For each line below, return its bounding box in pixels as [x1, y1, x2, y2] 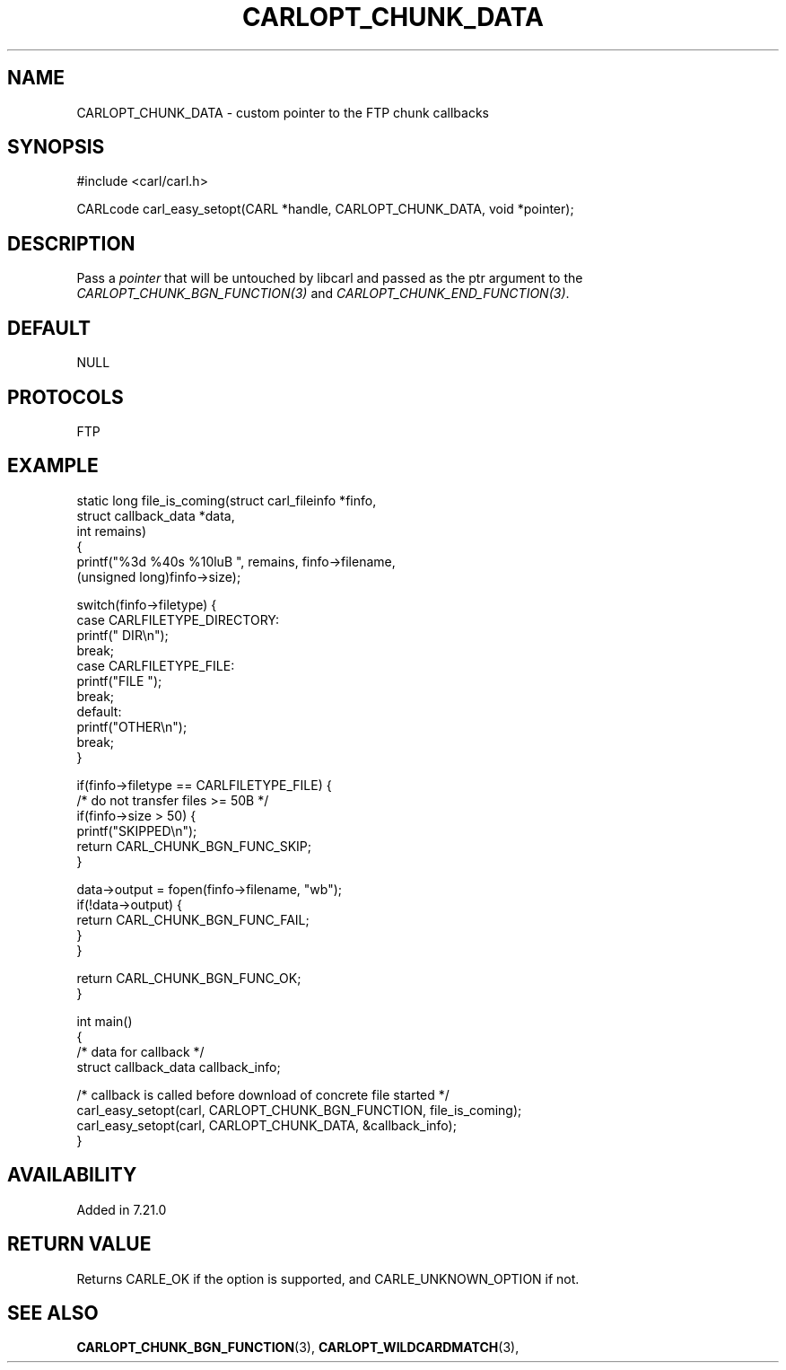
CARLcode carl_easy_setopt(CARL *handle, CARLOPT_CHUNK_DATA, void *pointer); [76, 201, 574, 217]
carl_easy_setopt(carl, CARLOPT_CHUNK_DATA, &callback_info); [76, 1117, 457, 1133]
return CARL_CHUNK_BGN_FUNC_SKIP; [76, 838, 311, 854]
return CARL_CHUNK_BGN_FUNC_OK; [76, 970, 301, 986]
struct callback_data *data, [76, 507, 235, 523]
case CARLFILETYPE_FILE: [76, 657, 235, 673]
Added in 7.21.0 [76, 1201, 167, 1217]
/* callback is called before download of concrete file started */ [76, 1086, 450, 1102]
